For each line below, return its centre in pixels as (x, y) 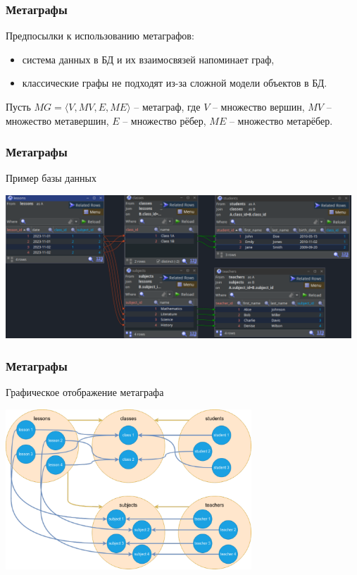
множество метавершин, (57, 120)
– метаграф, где (167, 106)
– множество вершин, (258, 106)
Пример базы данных (51, 178)
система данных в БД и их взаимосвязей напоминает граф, (148, 59)
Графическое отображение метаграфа (85, 392)
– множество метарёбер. (281, 120)
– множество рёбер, (164, 120)
